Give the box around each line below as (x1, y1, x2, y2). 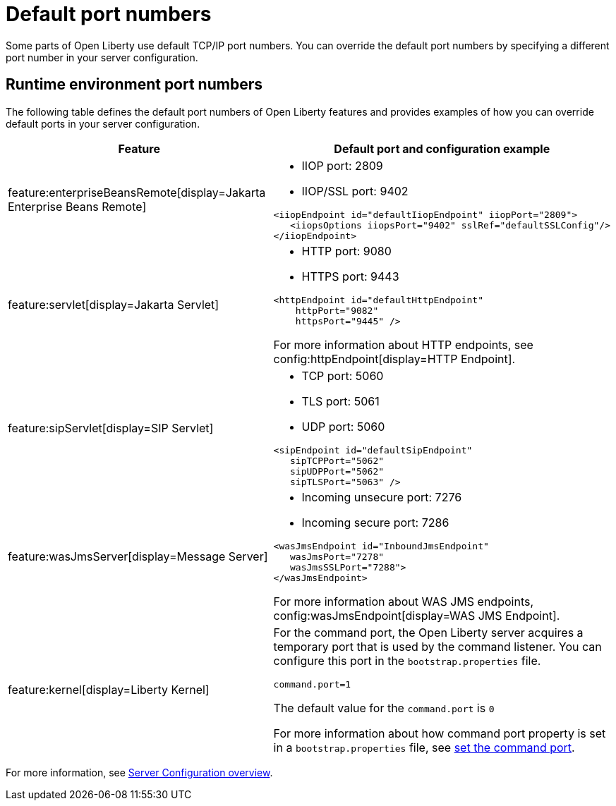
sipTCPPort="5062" (290, 455, 385, 466)
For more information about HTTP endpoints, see (273, 337, 533, 352)
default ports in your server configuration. (6, 117, 200, 130)
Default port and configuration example (334, 141, 550, 156)
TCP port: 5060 (301, 368, 384, 383)
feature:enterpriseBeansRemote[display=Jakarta (8, 185, 266, 200)
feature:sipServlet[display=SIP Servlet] (8, 420, 214, 435)
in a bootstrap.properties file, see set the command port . (273, 740, 575, 755)
